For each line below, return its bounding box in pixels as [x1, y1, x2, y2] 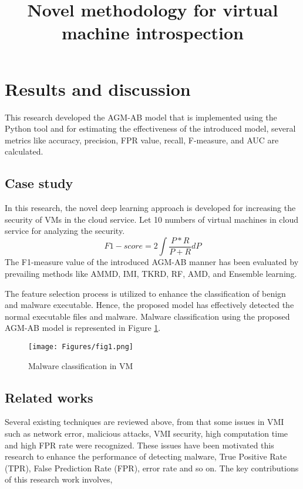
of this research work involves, [5, 473, 113, 485]
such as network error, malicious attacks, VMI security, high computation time [5, 427, 288, 439]
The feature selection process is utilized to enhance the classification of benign [5, 287, 286, 299]
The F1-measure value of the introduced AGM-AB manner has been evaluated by [5, 256, 299, 268]
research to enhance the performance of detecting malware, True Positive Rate [5, 450, 287, 463]
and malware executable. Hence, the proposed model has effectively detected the [5, 299, 294, 311]
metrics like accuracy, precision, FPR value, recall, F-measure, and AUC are [5, 133, 279, 146]
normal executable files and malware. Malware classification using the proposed [5, 310, 290, 322]
